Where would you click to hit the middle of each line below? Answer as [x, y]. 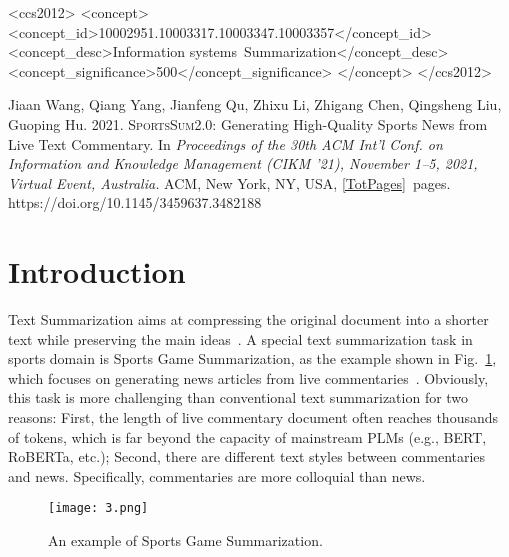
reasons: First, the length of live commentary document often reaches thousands [253, 417]
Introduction [97, 271]
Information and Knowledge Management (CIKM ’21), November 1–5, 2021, [243, 163]
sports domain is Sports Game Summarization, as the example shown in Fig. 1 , [252, 358]
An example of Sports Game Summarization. [185, 540]
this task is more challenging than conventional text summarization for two [238, 397]
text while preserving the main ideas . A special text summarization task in [240, 338]
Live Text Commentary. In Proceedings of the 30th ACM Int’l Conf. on [225, 143]
